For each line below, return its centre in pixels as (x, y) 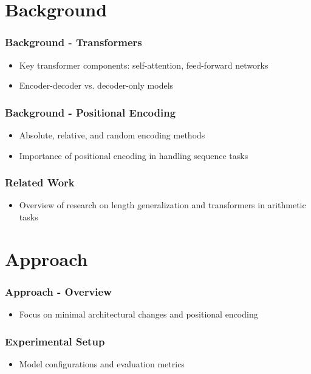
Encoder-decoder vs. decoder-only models (96, 85)
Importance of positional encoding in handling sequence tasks (134, 155)
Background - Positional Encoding (91, 112)
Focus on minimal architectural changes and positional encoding (138, 314)
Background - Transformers (73, 42)
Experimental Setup (55, 341)
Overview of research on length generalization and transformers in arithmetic (162, 205)
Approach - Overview (58, 291)
